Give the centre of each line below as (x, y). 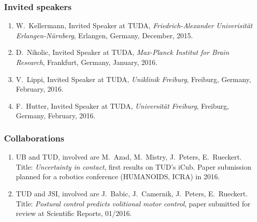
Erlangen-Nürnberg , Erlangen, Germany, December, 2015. (104, 35)
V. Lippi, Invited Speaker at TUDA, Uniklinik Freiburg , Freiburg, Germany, (134, 79)
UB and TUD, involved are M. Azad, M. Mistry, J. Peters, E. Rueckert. (129, 157)
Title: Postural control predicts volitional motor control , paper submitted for (133, 203)
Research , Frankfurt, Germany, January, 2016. (87, 62)
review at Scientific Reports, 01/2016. (74, 213)
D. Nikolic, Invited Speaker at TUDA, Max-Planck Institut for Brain (122, 52)
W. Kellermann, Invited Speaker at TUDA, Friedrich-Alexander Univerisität (134, 25)
